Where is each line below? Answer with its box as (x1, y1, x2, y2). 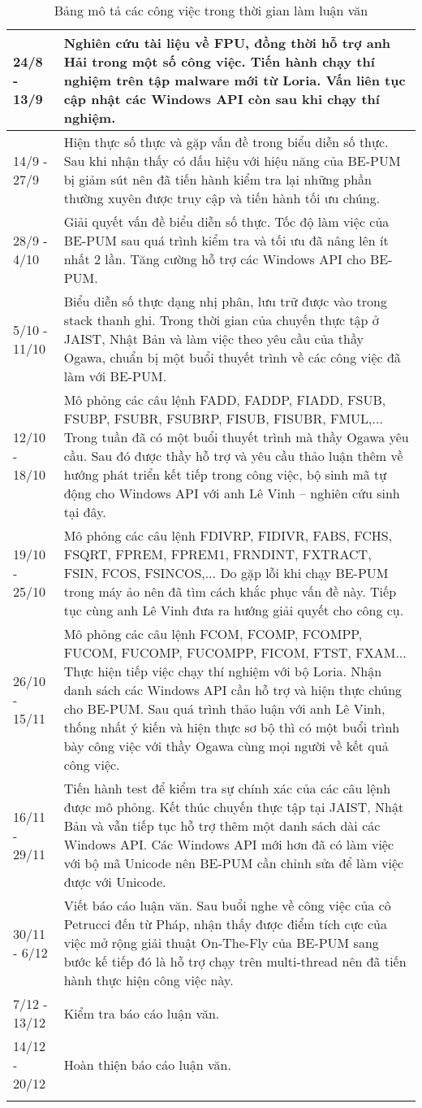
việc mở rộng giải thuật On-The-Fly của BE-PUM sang (63, 933, 379, 952)
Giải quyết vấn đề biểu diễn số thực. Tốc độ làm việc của (63, 212, 390, 231)
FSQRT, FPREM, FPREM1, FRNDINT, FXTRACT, (63, 545, 372, 563)
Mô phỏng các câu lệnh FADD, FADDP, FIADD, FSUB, (63, 390, 386, 409)
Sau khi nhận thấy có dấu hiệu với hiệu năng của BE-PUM (63, 151, 401, 170)
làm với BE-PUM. (63, 367, 167, 385)
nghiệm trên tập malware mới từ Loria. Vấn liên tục (63, 71, 406, 89)
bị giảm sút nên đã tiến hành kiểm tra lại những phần (63, 170, 372, 189)
